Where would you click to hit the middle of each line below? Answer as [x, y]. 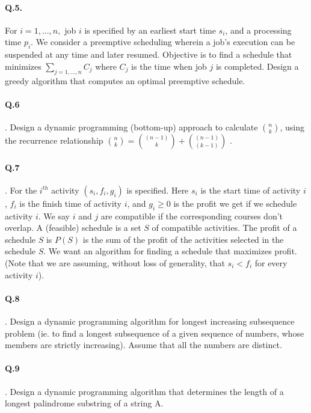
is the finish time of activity [70, 203]
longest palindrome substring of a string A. [84, 403]
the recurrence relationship [54, 140]
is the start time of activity [251, 190]
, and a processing [258, 30]
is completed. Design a [257, 66]
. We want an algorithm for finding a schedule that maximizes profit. [170, 251]
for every [271, 262]
